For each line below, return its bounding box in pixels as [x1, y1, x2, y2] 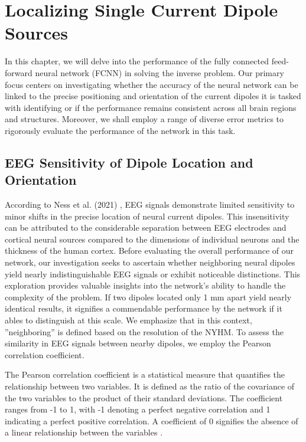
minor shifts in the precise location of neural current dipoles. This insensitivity [5, 209, 289, 222]
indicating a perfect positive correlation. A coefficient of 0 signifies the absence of [5, 414, 298, 427]
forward [5, 66, 32, 78]
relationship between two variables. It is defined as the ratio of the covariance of [5, 379, 295, 392]
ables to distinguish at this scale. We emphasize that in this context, [5, 314, 252, 326]
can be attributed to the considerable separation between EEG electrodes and [5, 221, 287, 234]
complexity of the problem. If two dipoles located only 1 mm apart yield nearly [5, 290, 292, 303]
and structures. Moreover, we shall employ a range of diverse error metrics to [5, 113, 284, 125]
